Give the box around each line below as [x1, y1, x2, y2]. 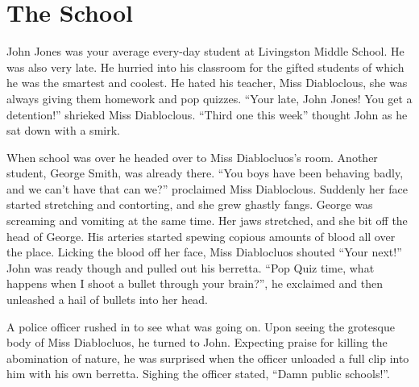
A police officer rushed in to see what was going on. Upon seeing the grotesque [6, 318, 395, 335]
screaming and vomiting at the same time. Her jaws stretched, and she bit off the [6, 212, 408, 229]
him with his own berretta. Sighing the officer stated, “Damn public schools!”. [6, 365, 390, 382]
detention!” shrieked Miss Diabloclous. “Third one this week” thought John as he [6, 106, 408, 123]
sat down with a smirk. [6, 122, 120, 139]
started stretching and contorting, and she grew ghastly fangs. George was [6, 196, 373, 213]
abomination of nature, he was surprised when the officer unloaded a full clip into [6, 349, 409, 366]
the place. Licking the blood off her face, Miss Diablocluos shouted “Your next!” [6, 243, 402, 260]
